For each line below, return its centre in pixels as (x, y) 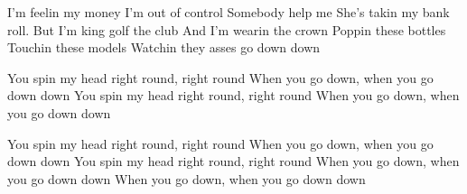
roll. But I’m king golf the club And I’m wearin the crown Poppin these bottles (227, 29)
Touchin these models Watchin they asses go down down (164, 47)
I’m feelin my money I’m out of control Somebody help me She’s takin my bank (229, 12)
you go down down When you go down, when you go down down (187, 178)
